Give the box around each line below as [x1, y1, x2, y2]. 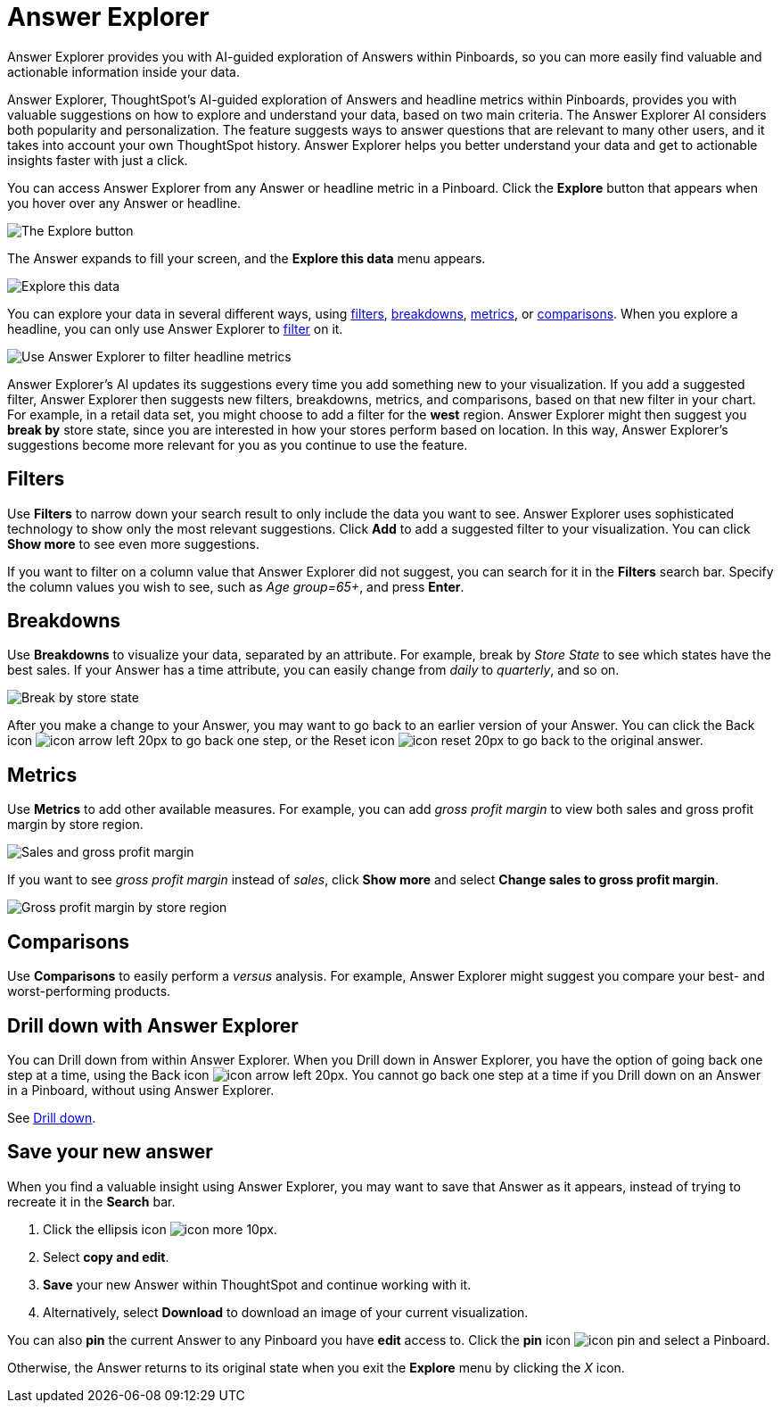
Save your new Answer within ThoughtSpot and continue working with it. [43, 1276, 472, 1292]
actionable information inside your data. [7, 63, 241, 79]
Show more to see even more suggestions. [7, 535, 260, 552]
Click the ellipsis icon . [43, 1221, 277, 1237]
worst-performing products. [7, 983, 171, 999]
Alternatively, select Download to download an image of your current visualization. [43, 1304, 529, 1320]
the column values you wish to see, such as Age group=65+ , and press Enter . [7, 578, 464, 594]
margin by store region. [7, 817, 144, 833]
